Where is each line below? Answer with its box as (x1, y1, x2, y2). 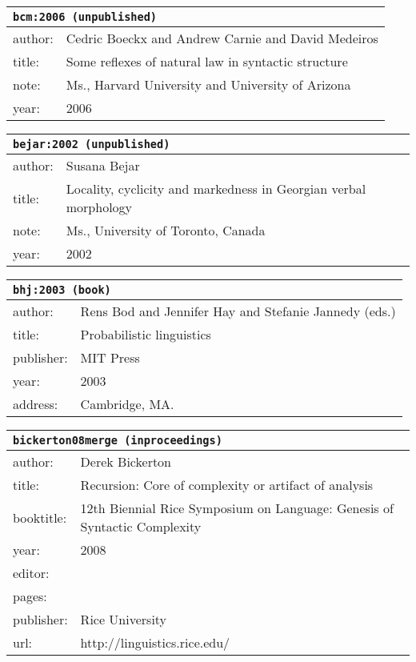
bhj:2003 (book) (13, 283, 111, 296)
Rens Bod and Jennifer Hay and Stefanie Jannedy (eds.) (80, 302, 396, 320)
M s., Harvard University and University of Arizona (66, 75, 351, 94)
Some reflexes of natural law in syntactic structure (66, 52, 348, 70)
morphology (66, 198, 133, 216)
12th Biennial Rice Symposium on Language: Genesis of (80, 499, 394, 517)
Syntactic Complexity (80, 517, 202, 536)
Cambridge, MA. (80, 395, 174, 413)
